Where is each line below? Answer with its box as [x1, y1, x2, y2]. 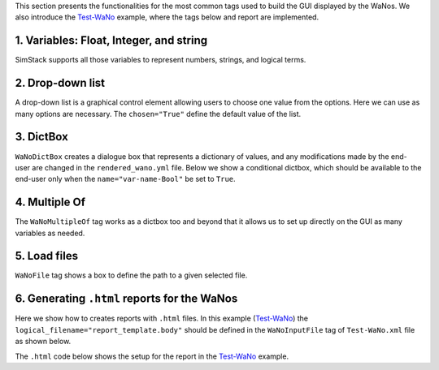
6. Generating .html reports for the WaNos [15, 292, 238, 306]
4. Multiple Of [15, 196, 85, 209]
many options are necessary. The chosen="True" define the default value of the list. [15, 109, 302, 118]
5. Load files [15, 249, 79, 263]
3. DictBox [15, 130, 68, 144]
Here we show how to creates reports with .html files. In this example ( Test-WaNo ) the [15, 313, 309, 324]
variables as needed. [15, 228, 85, 238]
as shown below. [15, 337, 72, 346]
